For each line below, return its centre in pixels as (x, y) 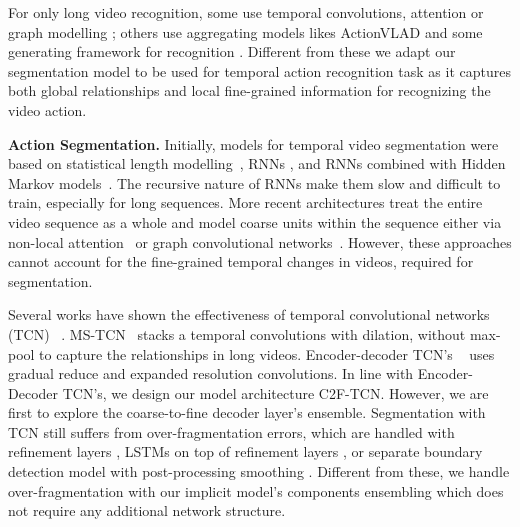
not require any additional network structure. (147, 510)
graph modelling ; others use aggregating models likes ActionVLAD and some (245, 31)
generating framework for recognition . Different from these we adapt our (232, 51)
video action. (47, 109)
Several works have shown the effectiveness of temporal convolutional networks (249, 314)
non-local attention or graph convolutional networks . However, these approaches (260, 241)
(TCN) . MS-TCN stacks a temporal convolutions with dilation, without (237, 333)
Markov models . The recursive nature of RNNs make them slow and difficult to (254, 182)
